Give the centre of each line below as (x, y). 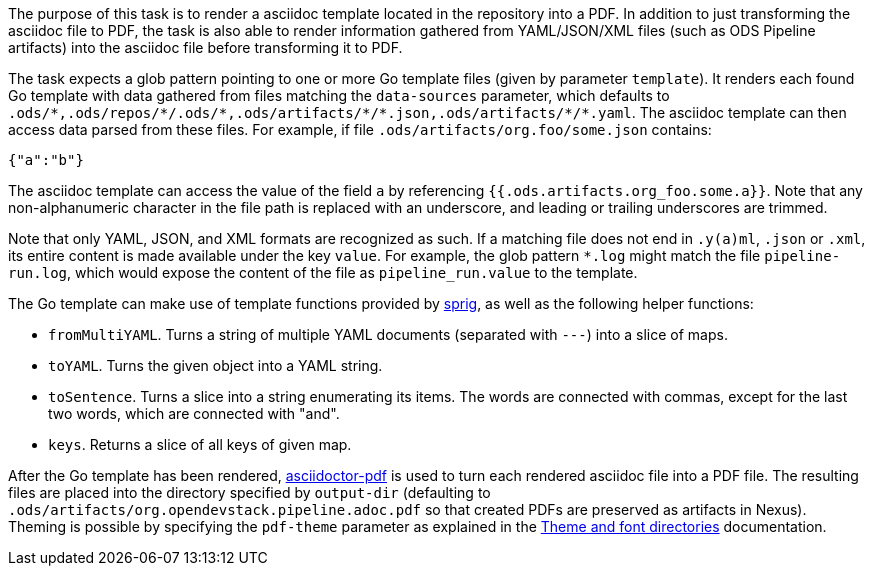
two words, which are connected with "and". (194, 413)
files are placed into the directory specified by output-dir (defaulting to (249, 492)
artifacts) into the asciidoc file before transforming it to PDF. (205, 47)
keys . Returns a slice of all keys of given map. (200, 444)
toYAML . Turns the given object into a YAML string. (215, 365)
